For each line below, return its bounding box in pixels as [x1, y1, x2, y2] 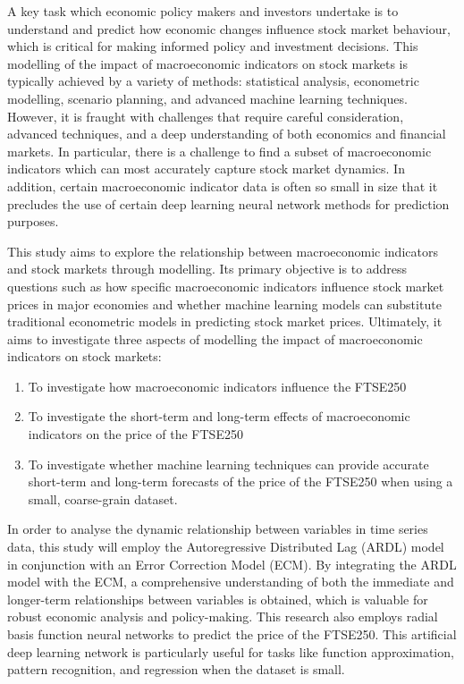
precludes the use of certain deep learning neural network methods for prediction [7, 194, 450, 213]
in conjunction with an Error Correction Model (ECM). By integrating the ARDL [7, 554, 457, 573]
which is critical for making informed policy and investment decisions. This [7, 37, 418, 55]
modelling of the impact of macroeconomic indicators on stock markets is [7, 54, 408, 72]
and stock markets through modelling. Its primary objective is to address [7, 259, 408, 278]
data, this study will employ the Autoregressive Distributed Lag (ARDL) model [7, 537, 444, 556]
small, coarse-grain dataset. [28, 489, 178, 508]
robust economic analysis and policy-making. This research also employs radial [7, 607, 438, 626]
